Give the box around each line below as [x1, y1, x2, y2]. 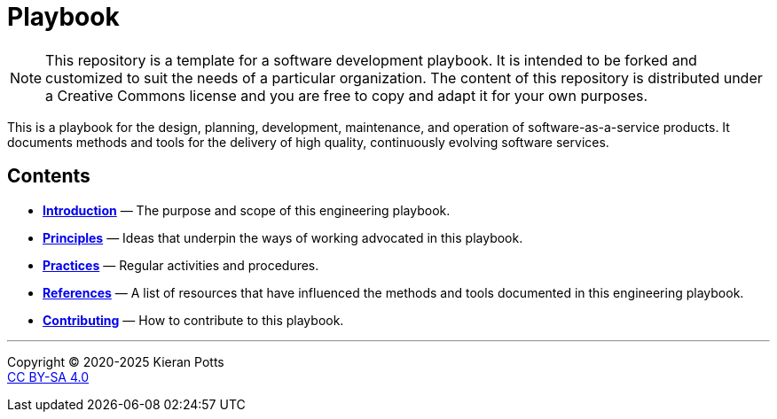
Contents [7, 165, 90, 188]
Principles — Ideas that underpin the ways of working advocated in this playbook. [43, 229, 523, 245]
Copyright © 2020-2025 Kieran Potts [7, 353, 224, 369]
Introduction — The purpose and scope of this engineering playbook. [43, 202, 451, 218]
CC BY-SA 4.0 [7, 369, 90, 384]
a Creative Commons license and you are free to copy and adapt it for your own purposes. [45, 86, 648, 105]
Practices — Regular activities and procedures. [43, 257, 319, 273]
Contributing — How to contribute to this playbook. [43, 312, 344, 328]
